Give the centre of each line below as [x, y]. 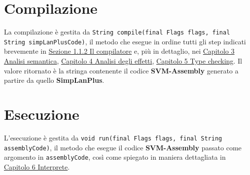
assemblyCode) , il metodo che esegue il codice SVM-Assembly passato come [123, 147]
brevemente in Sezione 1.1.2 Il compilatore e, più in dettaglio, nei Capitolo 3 [119, 51]
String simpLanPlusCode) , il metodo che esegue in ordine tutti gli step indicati [125, 41]
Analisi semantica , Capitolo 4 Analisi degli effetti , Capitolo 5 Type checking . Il [123, 61]
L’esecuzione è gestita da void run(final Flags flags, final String [113, 137]
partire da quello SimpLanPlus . [54, 80]
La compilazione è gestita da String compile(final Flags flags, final [117, 32]
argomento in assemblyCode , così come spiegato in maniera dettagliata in [115, 157]
